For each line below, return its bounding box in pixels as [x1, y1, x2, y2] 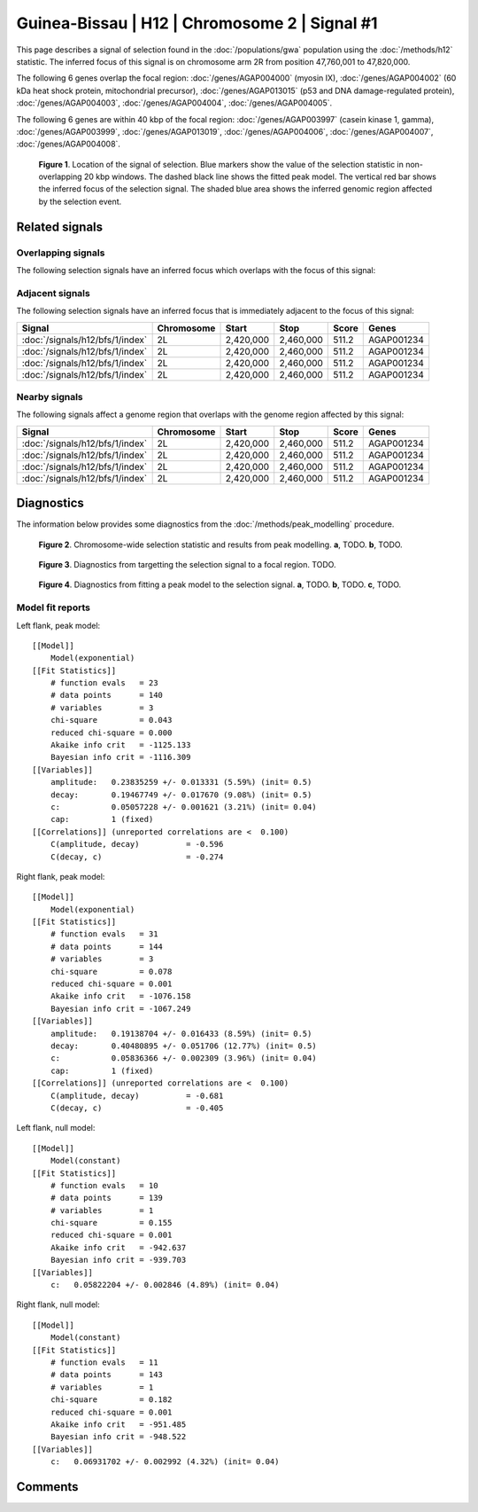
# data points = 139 [50, 1193, 164, 1203]
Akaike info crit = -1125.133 [50, 740, 191, 750]
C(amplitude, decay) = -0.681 [50, 1091, 224, 1101]
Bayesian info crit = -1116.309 [50, 752, 191, 763]
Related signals [16, 219, 104, 234]
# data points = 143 [50, 1370, 164, 1380]
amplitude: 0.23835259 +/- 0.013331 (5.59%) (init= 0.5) [50, 777, 312, 787]
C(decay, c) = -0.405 [50, 1102, 224, 1113]
